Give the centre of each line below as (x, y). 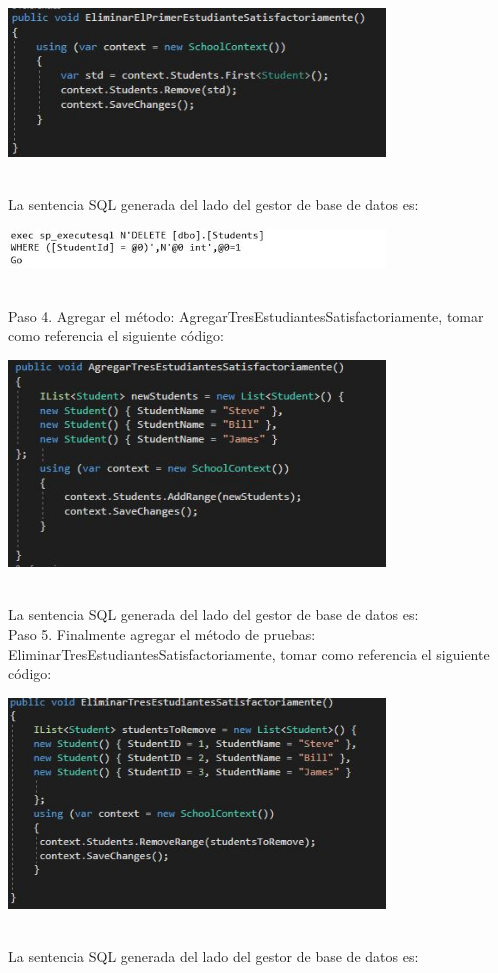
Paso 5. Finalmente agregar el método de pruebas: (162, 633)
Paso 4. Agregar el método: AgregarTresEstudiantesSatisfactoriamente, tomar (246, 315)
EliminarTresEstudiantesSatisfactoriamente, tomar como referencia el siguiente (249, 653)
